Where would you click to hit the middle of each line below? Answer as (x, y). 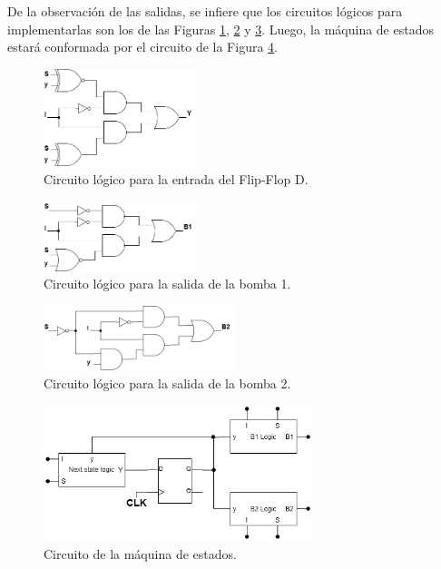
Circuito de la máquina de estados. (140, 554)
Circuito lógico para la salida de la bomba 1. (167, 284)
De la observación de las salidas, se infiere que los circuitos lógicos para (205, 11)
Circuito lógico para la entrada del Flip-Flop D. (176, 179)
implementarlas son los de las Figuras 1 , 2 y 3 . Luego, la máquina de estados (220, 29)
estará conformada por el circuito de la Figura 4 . (142, 47)
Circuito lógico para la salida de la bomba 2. (167, 383)
